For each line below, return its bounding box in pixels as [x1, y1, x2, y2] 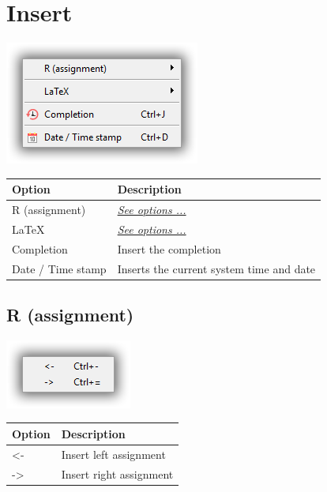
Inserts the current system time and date [117, 260, 316, 276]
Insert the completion [117, 240, 221, 257]
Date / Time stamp [12, 260, 107, 276]
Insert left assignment [61, 445, 166, 462]
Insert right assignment [61, 465, 174, 482]
